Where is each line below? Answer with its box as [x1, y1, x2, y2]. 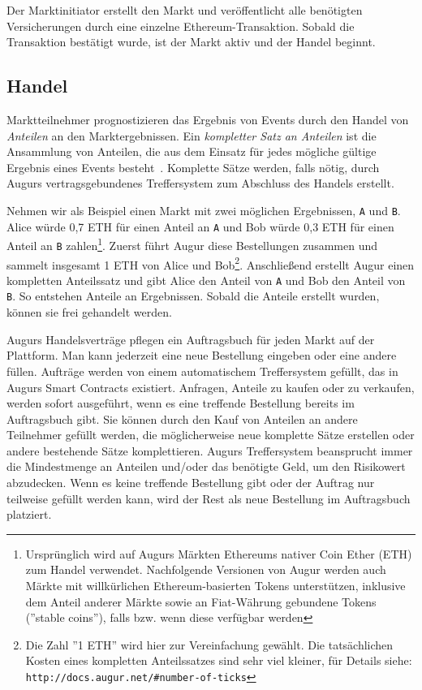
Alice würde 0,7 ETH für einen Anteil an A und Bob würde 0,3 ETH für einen [6, 218, 394, 235]
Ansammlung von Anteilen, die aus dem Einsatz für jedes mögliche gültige [6, 143, 377, 160]
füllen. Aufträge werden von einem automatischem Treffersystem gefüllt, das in [6, 362, 398, 379]
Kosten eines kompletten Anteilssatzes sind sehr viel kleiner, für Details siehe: [25, 652, 412, 669]
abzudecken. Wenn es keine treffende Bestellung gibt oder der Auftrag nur [6, 474, 375, 491]
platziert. [6, 506, 52, 523]
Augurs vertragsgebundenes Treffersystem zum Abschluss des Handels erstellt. [6, 175, 394, 192]
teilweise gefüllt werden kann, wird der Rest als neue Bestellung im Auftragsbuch [6, 489, 411, 507]
